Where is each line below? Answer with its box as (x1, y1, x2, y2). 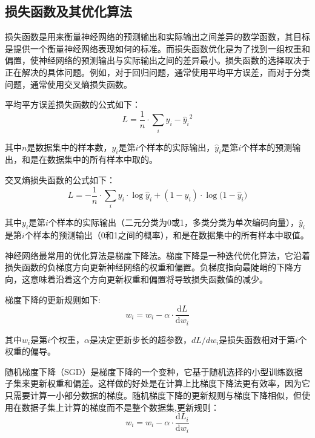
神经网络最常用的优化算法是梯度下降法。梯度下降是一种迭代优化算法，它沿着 (5, 249, 310, 261)
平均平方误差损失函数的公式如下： (5, 98, 141, 111)
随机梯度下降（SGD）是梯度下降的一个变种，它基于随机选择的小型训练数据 (5, 365, 303, 378)
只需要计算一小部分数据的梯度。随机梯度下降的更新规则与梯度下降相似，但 (5, 389, 302, 401)
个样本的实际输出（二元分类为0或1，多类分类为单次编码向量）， (48, 216, 299, 229)
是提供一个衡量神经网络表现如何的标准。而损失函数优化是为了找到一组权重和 (5, 42, 310, 54)
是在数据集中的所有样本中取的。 (30, 153, 157, 166)
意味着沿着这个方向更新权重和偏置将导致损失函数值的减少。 (30, 272, 268, 285)
